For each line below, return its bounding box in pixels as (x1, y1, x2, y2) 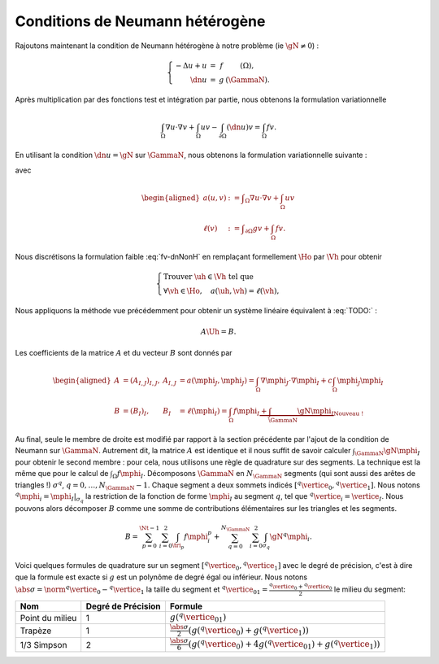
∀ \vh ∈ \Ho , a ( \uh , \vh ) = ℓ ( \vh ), (163, 286, 280, 295)
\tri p (172, 542, 185, 551)
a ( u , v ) (202, 193, 227, 203)
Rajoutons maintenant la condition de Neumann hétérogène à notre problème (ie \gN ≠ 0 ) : (15, 41, 319, 50)
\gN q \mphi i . (269, 531, 312, 544)
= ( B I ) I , (122, 407, 150, 418)
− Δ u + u (175, 61, 207, 70)
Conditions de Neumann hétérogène (15, 12, 266, 30)
